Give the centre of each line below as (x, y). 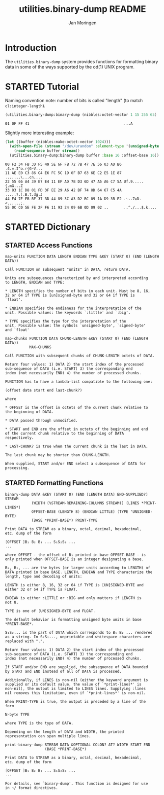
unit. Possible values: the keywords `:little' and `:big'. (68, 313)
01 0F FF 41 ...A (69, 124)
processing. (17, 468)
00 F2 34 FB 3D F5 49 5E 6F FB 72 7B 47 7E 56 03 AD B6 (63, 164)
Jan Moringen (82, 23)
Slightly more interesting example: (40, 133)
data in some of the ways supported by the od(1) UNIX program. (70, 67)
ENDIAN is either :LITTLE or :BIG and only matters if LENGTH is (73, 598)
